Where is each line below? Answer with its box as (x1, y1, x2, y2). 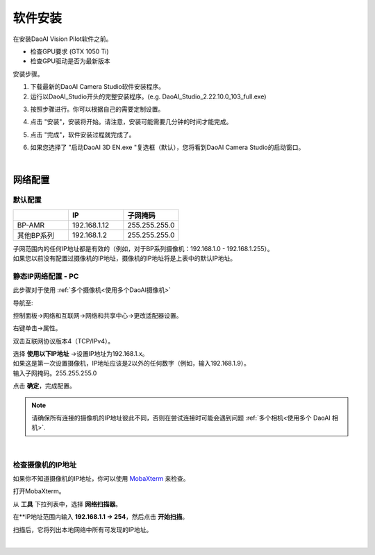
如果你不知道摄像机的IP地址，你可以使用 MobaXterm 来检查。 (12, 474, 190, 482)
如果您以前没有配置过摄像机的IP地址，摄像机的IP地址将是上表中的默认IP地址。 (12, 254, 237, 262)
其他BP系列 (17, 230, 55, 240)
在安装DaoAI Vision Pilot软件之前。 (12, 35, 112, 43)
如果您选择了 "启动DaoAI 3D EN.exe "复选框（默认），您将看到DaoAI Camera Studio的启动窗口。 (30, 143, 305, 152)
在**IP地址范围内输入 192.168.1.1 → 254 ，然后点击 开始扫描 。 (12, 513, 189, 521)
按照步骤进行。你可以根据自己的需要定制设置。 (30, 105, 165, 113)
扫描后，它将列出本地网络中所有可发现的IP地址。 (12, 525, 153, 533)
